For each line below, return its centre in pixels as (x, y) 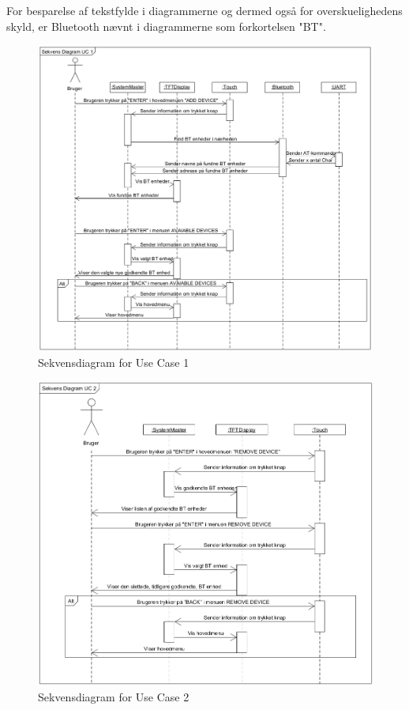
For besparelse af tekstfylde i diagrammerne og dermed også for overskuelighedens (204, 10)
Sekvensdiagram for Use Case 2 (114, 697)
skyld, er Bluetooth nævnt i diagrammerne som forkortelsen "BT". (166, 26)
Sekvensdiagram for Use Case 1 (114, 362)
